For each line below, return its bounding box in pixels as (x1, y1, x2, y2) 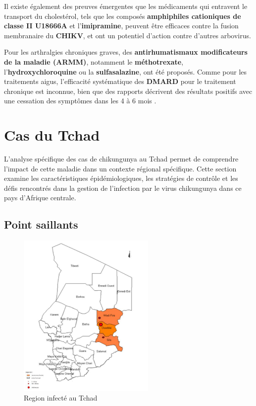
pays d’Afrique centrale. (4, 192, 76, 203)
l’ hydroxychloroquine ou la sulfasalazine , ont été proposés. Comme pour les (4, 66, 247, 77)
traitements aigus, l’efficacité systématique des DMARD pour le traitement (4, 76, 236, 86)
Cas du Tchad (4, 125, 100, 145)
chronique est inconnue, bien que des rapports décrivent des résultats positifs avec (4, 85, 253, 96)
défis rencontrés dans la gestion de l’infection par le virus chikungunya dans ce (4, 182, 242, 193)
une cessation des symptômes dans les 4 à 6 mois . (4, 95, 156, 106)
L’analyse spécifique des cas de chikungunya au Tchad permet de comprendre (4, 154, 239, 164)
